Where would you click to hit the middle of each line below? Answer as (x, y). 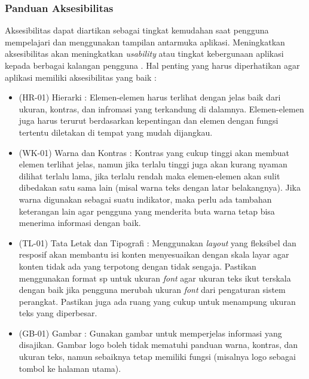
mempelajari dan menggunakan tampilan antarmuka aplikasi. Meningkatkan (145, 42)
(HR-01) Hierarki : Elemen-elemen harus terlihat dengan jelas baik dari (150, 97)
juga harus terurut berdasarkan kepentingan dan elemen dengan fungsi (149, 120)
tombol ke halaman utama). (70, 368)
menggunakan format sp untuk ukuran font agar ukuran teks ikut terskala (155, 278)
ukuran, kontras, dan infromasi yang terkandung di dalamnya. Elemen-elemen (161, 108)
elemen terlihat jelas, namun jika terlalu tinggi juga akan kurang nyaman (153, 164)
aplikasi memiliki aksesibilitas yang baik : (81, 77)
